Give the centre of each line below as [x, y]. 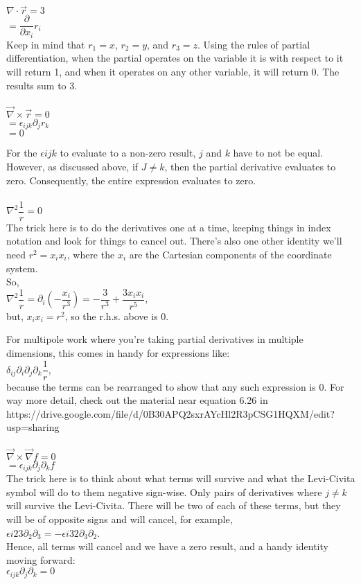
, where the [91, 254]
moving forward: [41, 559]
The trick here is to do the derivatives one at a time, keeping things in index [169, 227]
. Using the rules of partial [254, 44]
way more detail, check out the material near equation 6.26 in [137, 400]
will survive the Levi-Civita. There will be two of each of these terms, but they [174, 505]
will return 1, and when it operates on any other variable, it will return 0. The [173, 71]
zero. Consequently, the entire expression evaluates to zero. [131, 180]
